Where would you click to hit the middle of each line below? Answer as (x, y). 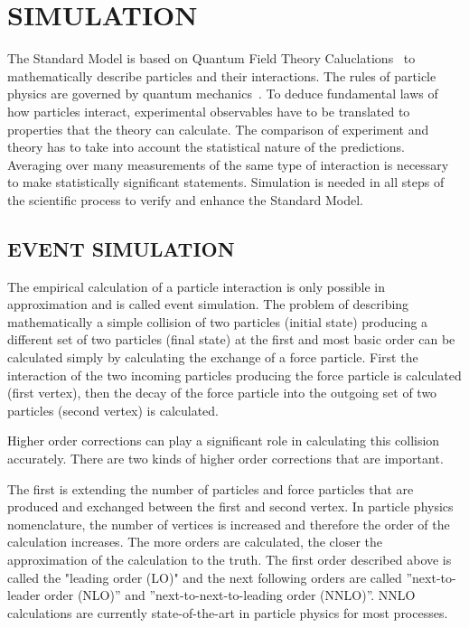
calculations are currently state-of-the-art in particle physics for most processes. (228, 612)
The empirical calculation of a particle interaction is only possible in (197, 286)
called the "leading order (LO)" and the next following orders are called (205, 577)
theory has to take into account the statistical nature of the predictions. (206, 147)
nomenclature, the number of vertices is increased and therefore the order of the (229, 524)
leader (24, 595)
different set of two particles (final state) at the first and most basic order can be (231, 339)
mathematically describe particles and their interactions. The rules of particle (222, 75)
